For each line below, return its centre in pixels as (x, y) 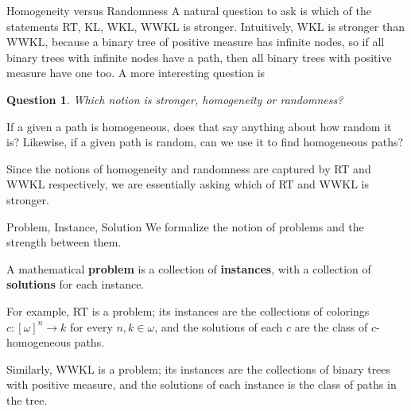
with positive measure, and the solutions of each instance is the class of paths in (202, 384)
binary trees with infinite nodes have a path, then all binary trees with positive (199, 57)
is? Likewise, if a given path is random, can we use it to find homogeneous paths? (205, 142)
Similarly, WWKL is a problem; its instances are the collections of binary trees (199, 368)
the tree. (27, 399)
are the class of (331, 326)
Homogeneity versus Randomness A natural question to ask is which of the (189, 10)
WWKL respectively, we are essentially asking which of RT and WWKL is (188, 184)
